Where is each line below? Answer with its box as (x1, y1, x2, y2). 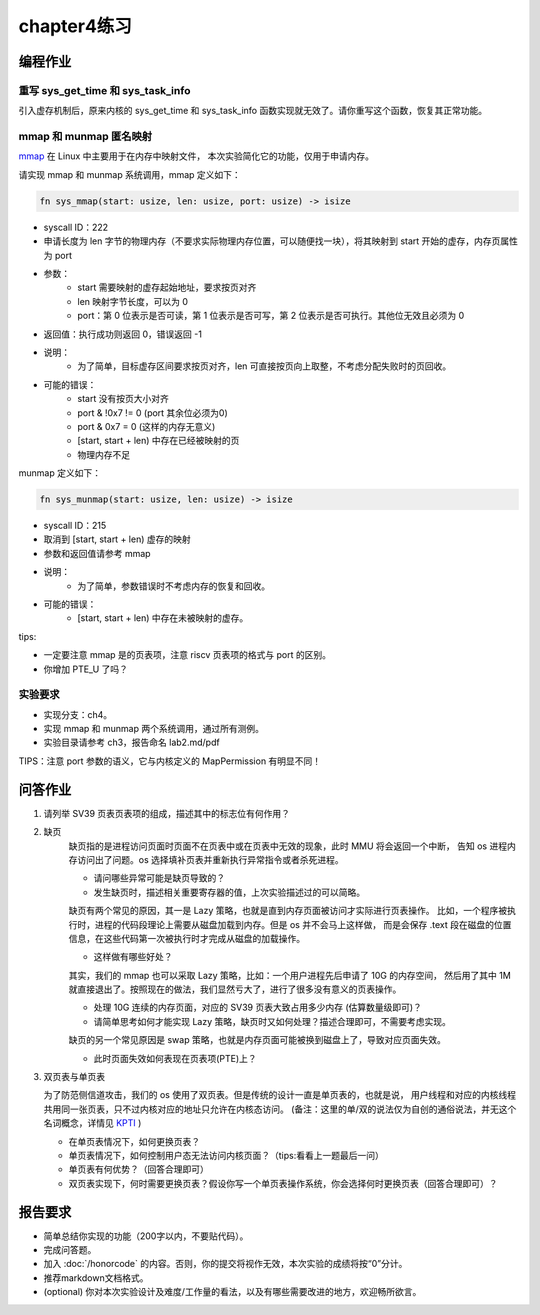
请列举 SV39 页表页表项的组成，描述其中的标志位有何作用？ (43, 807, 290, 819)
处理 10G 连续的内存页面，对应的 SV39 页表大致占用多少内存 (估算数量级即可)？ (93, 1001, 422, 1014)
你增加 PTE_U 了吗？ (43, 663, 129, 675)
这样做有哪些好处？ (93, 951, 173, 963)
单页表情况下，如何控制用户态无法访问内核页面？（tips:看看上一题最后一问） (68, 1149, 384, 1161)
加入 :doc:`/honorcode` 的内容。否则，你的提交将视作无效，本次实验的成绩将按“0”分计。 (43, 1258, 408, 1270)
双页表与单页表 (43, 1071, 105, 1083)
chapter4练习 (18, 15, 132, 37)
